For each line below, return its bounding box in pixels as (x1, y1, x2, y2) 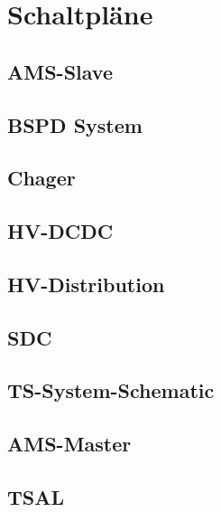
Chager (7, 164, 76, 192)
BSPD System (7, 110, 143, 138)
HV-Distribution (7, 270, 165, 298)
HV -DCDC (7, 217, 114, 245)
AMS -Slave (7, 57, 113, 85)
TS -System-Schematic (7, 376, 215, 404)
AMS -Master (7, 430, 132, 458)
